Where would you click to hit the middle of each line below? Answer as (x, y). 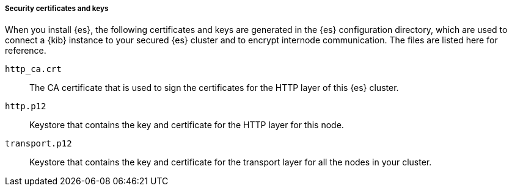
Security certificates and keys (57, 9)
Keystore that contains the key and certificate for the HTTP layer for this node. (187, 125)
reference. (26, 51)
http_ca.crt (33, 69)
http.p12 (26, 106)
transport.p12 (38, 144)
